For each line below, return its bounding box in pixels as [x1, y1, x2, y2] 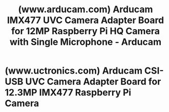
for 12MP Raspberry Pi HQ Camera [11, 26, 160, 37]
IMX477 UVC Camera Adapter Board [7, 14, 164, 26]
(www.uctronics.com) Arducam [5, 65, 143, 77]
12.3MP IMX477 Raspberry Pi [5, 87, 132, 98]
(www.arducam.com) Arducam [18, 4, 153, 15]
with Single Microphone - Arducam [9, 36, 162, 48]
